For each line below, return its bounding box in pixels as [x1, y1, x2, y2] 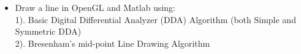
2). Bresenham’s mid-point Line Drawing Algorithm [15, 36, 210, 49]
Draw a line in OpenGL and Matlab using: [15, 1, 175, 13]
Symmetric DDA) [15, 25, 82, 38]
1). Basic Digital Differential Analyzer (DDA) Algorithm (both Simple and [15, 13, 296, 25]
